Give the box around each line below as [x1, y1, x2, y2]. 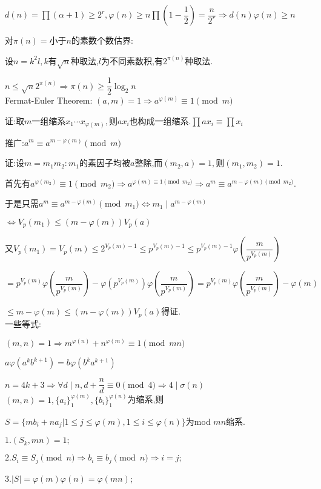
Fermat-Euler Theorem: [5, 94, 93, 107]
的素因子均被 [79, 156, 131, 169]
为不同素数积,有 [101, 54, 163, 67]
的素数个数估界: [71, 34, 133, 46]
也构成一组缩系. [129, 115, 191, 127]
